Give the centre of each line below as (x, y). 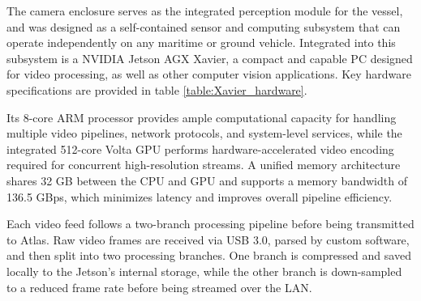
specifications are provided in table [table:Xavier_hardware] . (157, 89)
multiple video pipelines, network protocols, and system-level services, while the (204, 133)
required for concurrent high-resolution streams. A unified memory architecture (204, 165)
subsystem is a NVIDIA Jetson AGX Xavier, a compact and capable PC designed (210, 58)
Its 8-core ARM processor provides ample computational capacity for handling (202, 117)
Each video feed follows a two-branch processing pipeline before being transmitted (210, 224)
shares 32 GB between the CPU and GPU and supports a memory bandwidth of (207, 180)
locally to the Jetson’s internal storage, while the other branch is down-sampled (204, 271)
